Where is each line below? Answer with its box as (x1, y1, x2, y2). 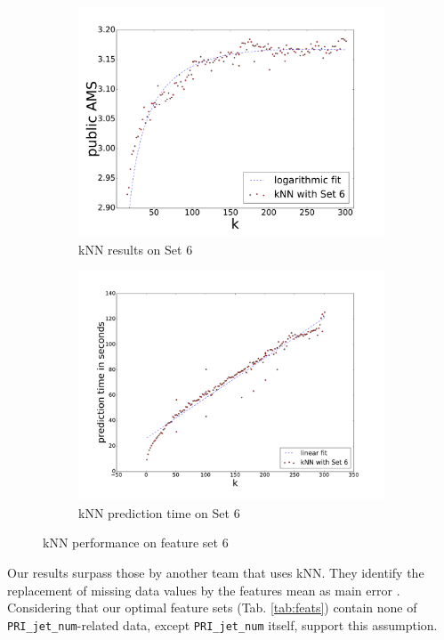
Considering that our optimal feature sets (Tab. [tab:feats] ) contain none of (7, 598, 417, 617)
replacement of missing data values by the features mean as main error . (7, 580, 400, 599)
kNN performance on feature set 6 (43, 533, 229, 552)
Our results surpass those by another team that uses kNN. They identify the (7, 563, 424, 581)
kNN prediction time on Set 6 (78, 503, 240, 522)
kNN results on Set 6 (78, 239, 193, 258)
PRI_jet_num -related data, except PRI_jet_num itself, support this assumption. (7, 615, 438, 634)
